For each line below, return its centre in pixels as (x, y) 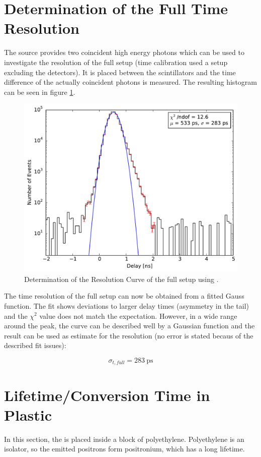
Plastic (28, 414)
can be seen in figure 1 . (40, 92)
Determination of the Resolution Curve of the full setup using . (121, 279)
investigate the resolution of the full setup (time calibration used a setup (116, 62)
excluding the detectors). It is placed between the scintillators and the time (120, 72)
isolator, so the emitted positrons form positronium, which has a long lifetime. (124, 449)
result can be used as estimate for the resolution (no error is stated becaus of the (129, 335)
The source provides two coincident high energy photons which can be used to (124, 52)
